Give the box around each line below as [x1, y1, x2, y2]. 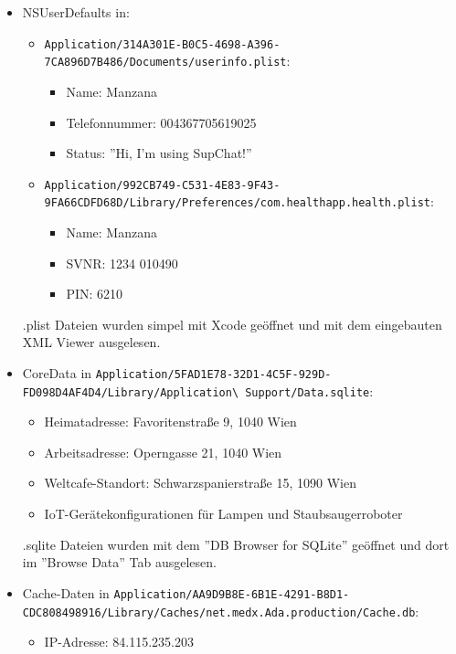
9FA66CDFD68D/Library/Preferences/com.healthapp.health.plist [44, 196, 430, 210]
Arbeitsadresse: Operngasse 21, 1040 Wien [44, 442, 282, 461]
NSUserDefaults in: [22, 3, 130, 21]
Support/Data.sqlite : [245, 381, 374, 400]
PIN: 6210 [66, 284, 123, 303]
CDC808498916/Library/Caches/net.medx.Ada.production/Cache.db [22, 606, 416, 619]
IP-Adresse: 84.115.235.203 [44, 632, 194, 651]
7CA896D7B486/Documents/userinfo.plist [44, 56, 287, 69]
